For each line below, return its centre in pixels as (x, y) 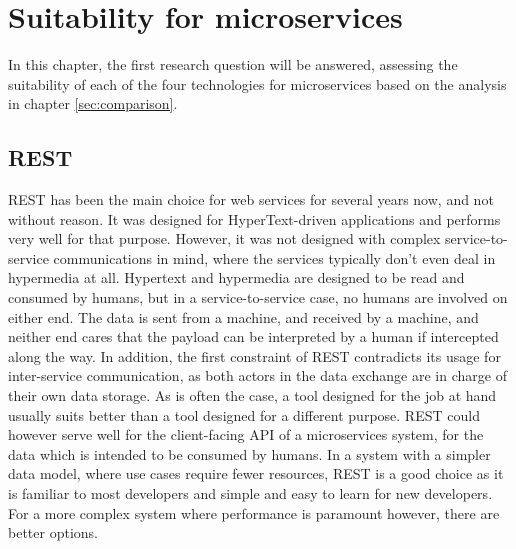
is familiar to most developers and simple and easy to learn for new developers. (250, 493)
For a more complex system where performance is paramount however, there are (254, 512)
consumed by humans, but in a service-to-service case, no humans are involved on (258, 297)
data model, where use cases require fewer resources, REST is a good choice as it (256, 473)
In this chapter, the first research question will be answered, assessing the (233, 64)
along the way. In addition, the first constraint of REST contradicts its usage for (254, 355)
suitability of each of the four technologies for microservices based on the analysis (257, 83)
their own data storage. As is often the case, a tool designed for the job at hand (252, 395)
